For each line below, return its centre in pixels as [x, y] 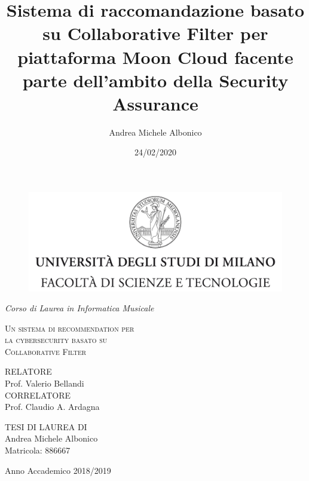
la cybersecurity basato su [56, 340]
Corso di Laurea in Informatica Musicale [79, 308]
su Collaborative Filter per [155, 33]
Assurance [155, 103]
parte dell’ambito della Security [155, 80]
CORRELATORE [38, 395]
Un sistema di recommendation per [70, 328]
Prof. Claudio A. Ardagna [52, 407]
